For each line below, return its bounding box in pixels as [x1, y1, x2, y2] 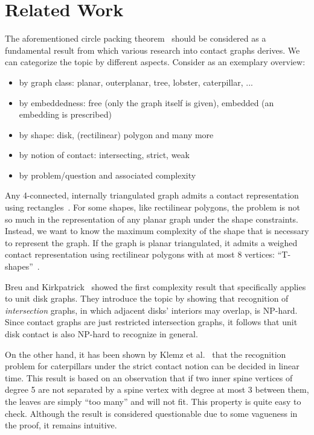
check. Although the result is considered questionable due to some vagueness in [5, 407, 298, 419]
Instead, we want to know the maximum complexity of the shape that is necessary [5, 224, 309, 237]
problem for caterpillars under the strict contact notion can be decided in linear [5, 360, 300, 372]
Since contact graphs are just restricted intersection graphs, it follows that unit [5, 316, 298, 328]
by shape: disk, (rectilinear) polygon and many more [19, 128, 214, 141]
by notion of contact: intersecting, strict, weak [19, 148, 190, 161]
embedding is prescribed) [19, 108, 112, 121]
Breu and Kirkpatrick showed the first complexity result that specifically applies [5, 280, 306, 293]
